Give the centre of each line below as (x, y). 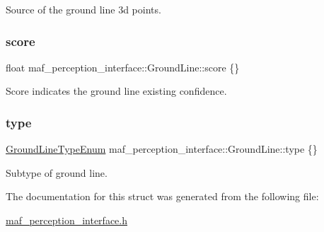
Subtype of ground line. (57, 172)
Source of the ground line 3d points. (83, 9)
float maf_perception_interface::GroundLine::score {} (123, 67)
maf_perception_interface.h (66, 220)
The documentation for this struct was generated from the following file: (162, 196)
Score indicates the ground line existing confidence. (116, 91)
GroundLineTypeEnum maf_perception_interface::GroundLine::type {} (162, 149)
